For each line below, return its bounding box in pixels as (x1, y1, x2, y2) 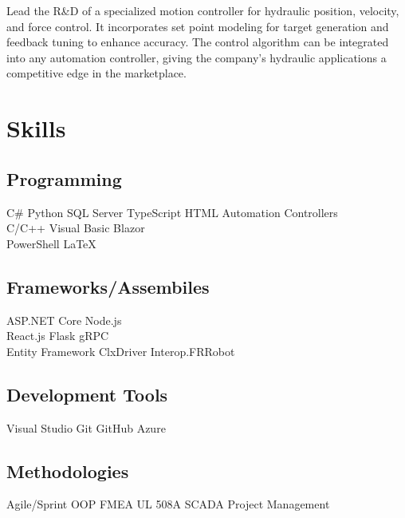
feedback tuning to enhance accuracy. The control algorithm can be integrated (6, 34, 389, 50)
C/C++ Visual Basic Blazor (6, 219, 145, 236)
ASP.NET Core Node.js (6, 311, 122, 328)
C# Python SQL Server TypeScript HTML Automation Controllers (6, 204, 338, 220)
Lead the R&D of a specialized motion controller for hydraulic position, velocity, (6, 2, 399, 18)
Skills (6, 112, 66, 144)
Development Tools (6, 382, 168, 406)
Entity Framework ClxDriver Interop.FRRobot (6, 342, 235, 359)
